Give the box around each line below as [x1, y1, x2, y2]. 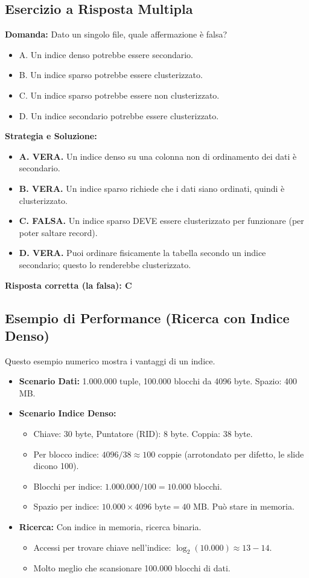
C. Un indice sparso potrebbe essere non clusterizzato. [19, 88, 220, 101]
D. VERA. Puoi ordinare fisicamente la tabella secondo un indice [19, 246, 266, 259]
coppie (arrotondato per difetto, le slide [158, 447, 304, 460]
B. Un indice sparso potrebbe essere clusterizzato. [19, 68, 203, 81]
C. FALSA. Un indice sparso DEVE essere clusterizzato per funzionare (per [19, 214, 304, 227]
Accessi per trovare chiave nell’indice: [33, 540, 171, 553]
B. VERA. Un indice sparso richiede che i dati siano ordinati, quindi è [19, 182, 285, 194]
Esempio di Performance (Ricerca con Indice [5, 308, 290, 327]
